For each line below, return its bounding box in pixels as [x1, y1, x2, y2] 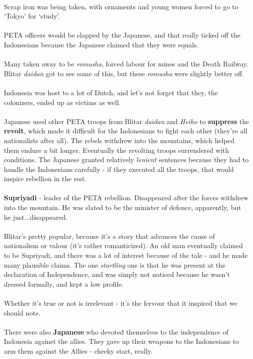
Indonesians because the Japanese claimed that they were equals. [4, 39, 199, 49]
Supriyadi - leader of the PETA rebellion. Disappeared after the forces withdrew [4, 192, 249, 203]
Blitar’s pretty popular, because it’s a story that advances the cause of [4, 231, 215, 241]
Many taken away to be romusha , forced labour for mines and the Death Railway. [4, 59, 248, 69]
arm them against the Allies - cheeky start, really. [4, 345, 153, 356]
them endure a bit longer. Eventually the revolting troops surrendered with [4, 145, 229, 155]
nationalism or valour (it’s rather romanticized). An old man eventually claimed [4, 240, 243, 251]
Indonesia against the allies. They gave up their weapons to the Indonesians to [4, 336, 239, 346]
